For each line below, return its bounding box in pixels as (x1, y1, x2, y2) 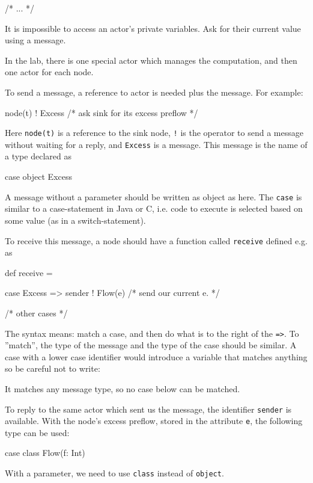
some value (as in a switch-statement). (5, 214, 146, 226)
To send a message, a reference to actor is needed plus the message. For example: (5, 85, 303, 98)
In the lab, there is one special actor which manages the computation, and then (5, 54, 297, 66)
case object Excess (5, 170, 72, 183)
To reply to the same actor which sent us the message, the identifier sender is (5, 402, 292, 415)
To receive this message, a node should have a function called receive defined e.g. (5, 234, 308, 247)
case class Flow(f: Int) (5, 446, 85, 459)
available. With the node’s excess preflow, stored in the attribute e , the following (5, 414, 303, 427)
